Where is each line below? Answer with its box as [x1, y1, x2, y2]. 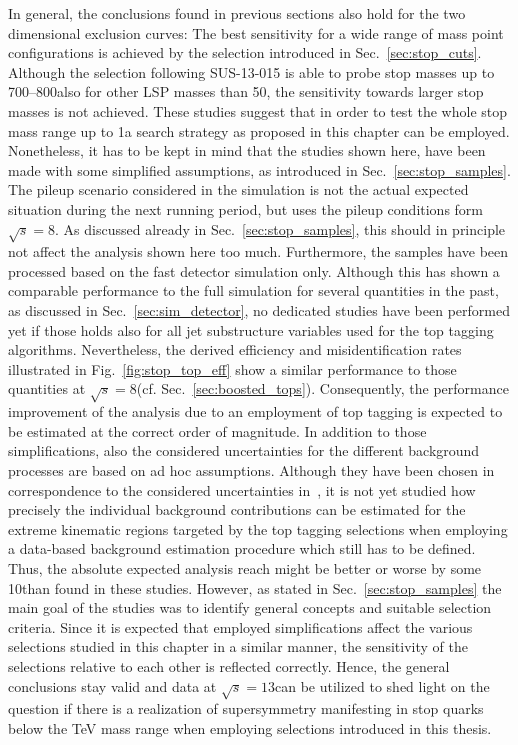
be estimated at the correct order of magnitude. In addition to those [8, 420, 427, 441]
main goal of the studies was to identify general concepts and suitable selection [8, 597, 492, 618]
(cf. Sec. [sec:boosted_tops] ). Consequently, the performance [136, 378, 509, 399]
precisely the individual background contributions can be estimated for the [8, 499, 466, 520]
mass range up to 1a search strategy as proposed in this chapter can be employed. [8, 120, 510, 141]
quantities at [8, 378, 86, 399]
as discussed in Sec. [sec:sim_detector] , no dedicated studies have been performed [8, 300, 510, 321]
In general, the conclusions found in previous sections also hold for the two [8, 3, 466, 23]
